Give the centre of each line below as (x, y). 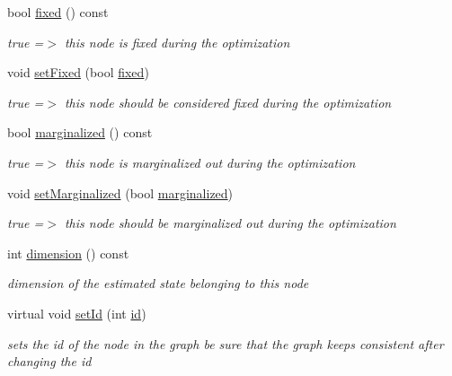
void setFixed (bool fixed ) (78, 72)
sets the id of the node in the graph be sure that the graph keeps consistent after (226, 343)
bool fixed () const (58, 12)
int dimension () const (68, 253)
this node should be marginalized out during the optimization (230, 223)
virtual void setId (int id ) (77, 313)
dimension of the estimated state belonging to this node (158, 283)
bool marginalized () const (80, 132)
